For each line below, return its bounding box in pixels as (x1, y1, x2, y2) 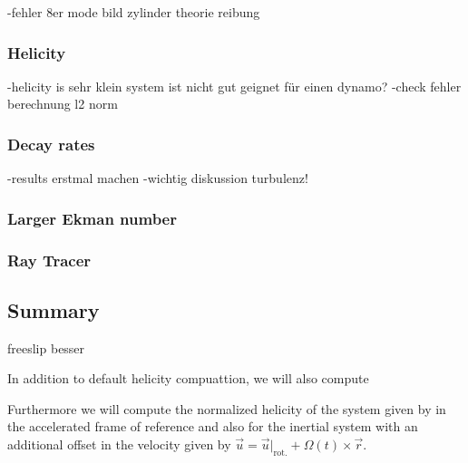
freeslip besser (7, 338, 85, 357)
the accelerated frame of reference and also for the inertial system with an (7, 417, 418, 436)
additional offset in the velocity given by (7, 435, 231, 454)
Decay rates (7, 132, 95, 155)
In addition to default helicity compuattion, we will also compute (7, 369, 369, 388)
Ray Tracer (7, 248, 92, 271)
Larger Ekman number (7, 207, 177, 229)
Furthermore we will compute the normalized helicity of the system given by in (7, 399, 446, 418)
